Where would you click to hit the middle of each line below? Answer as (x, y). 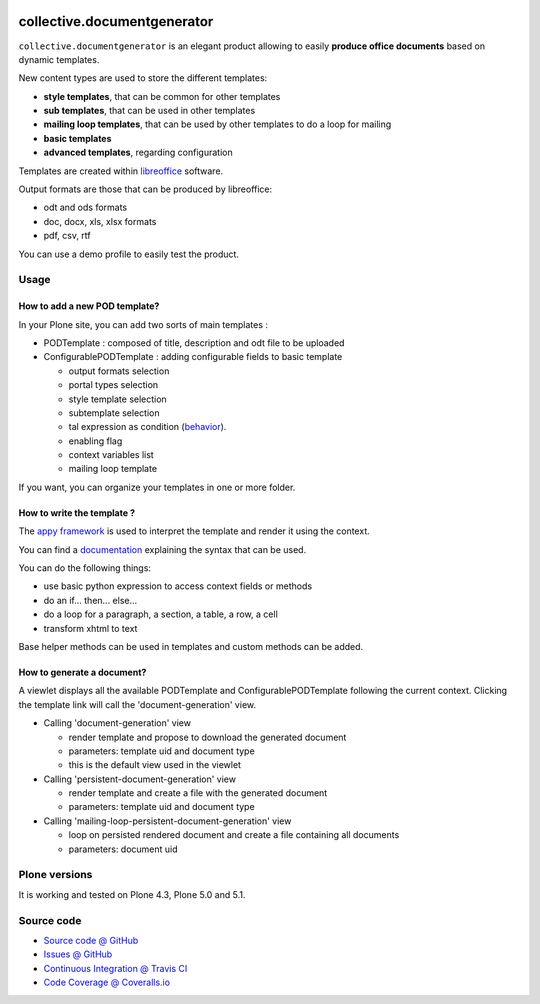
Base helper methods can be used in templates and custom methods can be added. (191, 646)
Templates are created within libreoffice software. (121, 171)
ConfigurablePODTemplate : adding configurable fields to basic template (193, 357)
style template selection (117, 399)
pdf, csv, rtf (67, 236)
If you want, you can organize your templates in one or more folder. (157, 487)
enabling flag (95, 441)
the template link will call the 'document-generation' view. (137, 704)
